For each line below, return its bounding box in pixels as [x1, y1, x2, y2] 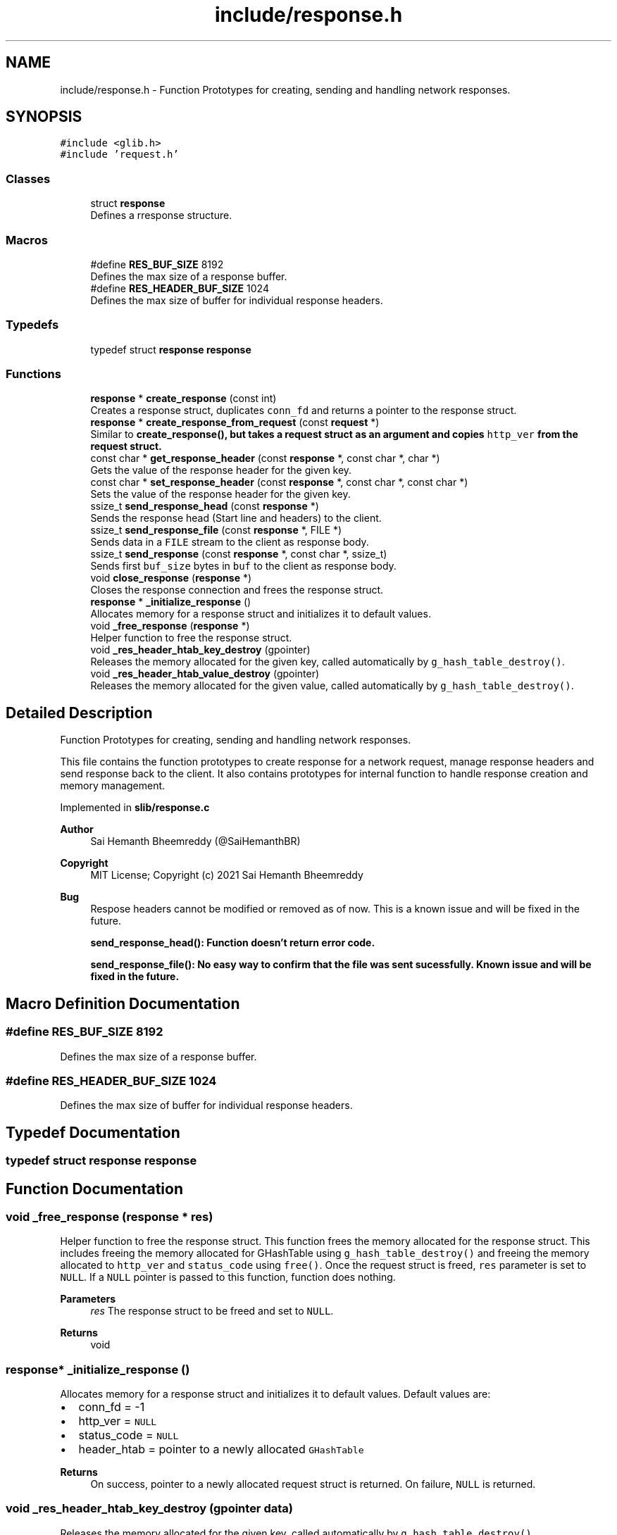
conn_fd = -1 [78, 1400, 145, 1415]
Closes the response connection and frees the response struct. [90, 584, 384, 596]
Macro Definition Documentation [6, 994, 240, 1013]
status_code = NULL [78, 1428, 179, 1443]
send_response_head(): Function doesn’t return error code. [90, 936, 375, 949]
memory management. [60, 779, 166, 792]
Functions [6, 367, 61, 382]
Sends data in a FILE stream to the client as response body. [90, 536, 369, 549]
